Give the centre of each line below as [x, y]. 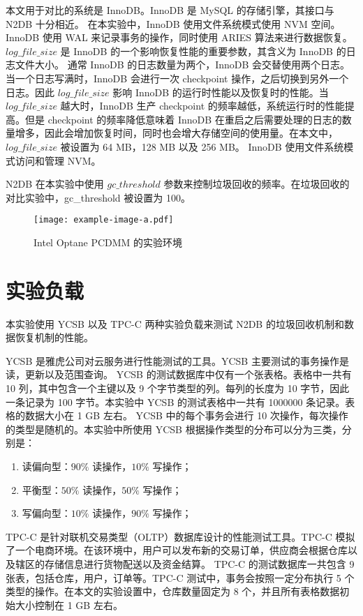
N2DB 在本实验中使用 [55, 184]
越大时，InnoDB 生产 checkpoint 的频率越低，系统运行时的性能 [202, 106]
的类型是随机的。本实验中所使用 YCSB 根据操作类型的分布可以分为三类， [174, 429]
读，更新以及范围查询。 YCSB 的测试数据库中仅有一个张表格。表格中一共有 [179, 374]
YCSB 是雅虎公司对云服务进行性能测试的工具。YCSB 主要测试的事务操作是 [177, 360]
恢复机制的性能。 [54, 337]
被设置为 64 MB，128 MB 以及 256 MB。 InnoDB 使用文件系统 [202, 146]
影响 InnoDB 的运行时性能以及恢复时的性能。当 [221, 92]
